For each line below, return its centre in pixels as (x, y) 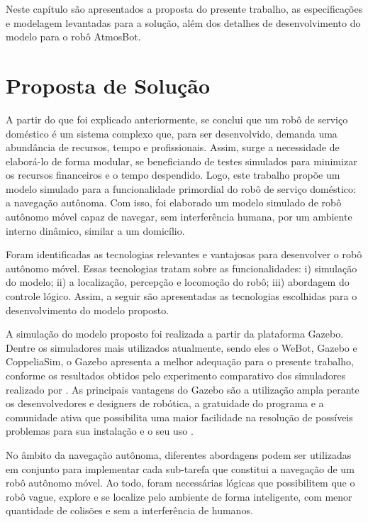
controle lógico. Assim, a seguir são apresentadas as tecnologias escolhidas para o (182, 296)
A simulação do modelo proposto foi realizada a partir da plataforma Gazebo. (175, 334)
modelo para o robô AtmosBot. (73, 37)
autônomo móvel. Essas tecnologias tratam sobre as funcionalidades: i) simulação (182, 268)
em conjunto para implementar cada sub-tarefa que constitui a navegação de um (180, 468)
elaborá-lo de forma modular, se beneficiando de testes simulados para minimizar (182, 161)
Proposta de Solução (108, 85)
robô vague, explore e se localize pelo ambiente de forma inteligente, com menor (179, 496)
